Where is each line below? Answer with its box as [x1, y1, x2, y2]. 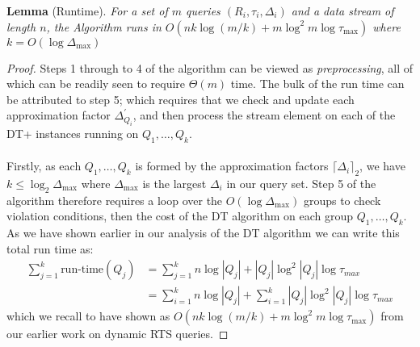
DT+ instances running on [6, 124, 139, 141]
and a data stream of [291, 2, 394, 19]
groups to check [303, 191, 381, 208]
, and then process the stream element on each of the [132, 107, 396, 123]
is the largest [142, 174, 207, 191]
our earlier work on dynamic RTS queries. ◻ [6, 325, 229, 342]
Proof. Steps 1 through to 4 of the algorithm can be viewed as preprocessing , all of [6, 59, 414, 76]
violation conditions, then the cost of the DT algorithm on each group [6, 207, 354, 224]
